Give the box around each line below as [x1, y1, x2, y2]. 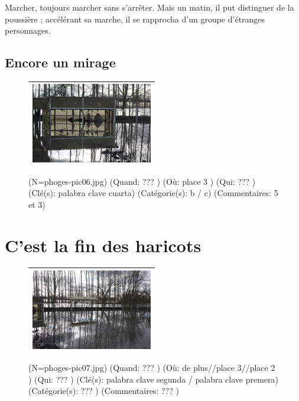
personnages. [5, 24, 51, 37]
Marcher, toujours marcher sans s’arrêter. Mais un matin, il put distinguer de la [5, 1, 294, 13]
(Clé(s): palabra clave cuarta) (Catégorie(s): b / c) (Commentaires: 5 [28, 187, 278, 199]
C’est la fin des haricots [5, 233, 201, 257]
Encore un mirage [5, 53, 116, 71]
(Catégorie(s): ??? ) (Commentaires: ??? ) [28, 384, 179, 397]
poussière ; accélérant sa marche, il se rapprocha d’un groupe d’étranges [5, 12, 265, 25]
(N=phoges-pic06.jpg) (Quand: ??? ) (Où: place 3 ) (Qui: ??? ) [28, 175, 256, 187]
